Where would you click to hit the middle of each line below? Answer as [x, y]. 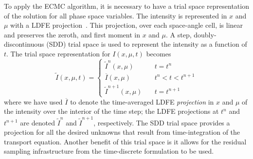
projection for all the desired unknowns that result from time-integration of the [122, 132]
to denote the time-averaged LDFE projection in [142, 101]
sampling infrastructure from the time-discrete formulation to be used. [109, 151]
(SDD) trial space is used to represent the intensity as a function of [147, 44]
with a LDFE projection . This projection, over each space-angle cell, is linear [127, 25]
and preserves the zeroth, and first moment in [72, 34]
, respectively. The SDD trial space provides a [162, 122]
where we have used [33, 101]
